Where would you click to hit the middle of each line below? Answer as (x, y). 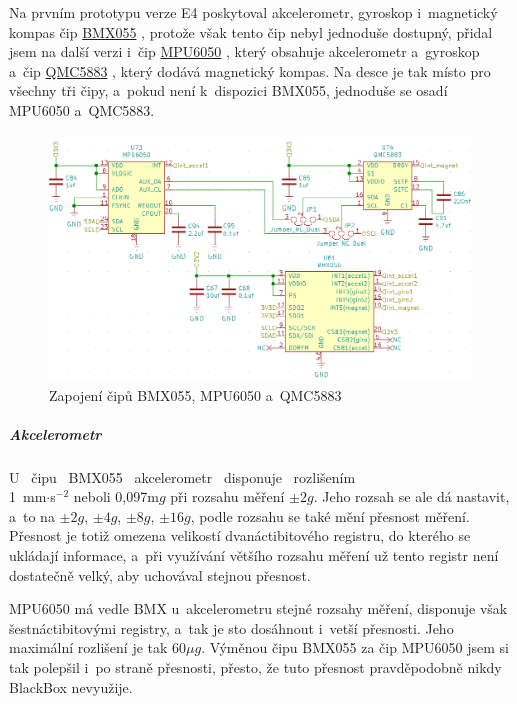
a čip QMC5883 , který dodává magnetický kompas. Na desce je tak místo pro (250, 70)
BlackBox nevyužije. (71, 686)
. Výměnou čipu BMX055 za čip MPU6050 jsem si (355, 647)
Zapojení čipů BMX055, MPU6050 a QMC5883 (195, 394)
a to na (32, 515)
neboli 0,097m (116, 496)
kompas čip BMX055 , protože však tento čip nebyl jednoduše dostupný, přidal (251, 31)
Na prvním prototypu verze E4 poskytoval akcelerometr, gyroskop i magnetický (253, 12)
